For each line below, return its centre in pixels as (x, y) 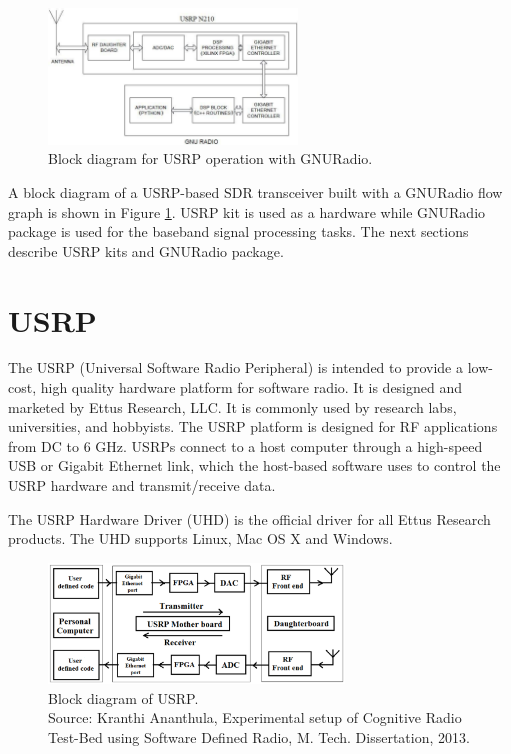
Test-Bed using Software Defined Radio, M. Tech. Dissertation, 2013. (259, 736)
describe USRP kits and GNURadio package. (146, 250)
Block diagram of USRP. (123, 697)
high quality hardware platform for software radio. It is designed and (251, 387)
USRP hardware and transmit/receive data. (142, 485)
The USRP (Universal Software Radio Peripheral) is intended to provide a (235, 367)
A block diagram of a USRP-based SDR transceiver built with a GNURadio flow (255, 191)
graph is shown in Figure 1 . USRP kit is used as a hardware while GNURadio (247, 211)
